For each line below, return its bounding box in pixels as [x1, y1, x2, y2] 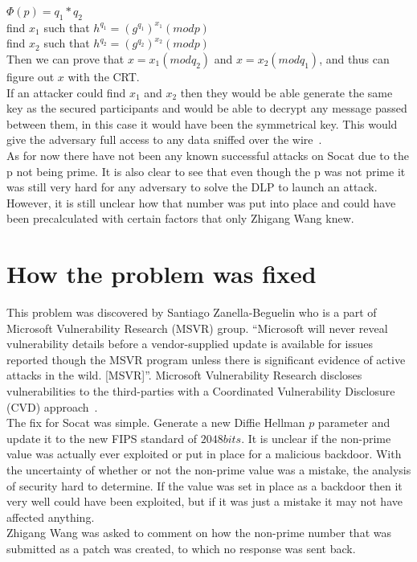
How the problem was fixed [6, 257, 317, 290]
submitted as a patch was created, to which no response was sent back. [6, 539, 356, 556]
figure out [6, 68, 55, 84]
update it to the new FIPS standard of [6, 429, 197, 446]
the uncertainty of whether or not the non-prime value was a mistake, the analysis [6, 461, 411, 478]
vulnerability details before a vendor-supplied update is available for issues [6, 335, 374, 352]
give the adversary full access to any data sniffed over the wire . [6, 131, 322, 148]
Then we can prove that [6, 50, 125, 67]
